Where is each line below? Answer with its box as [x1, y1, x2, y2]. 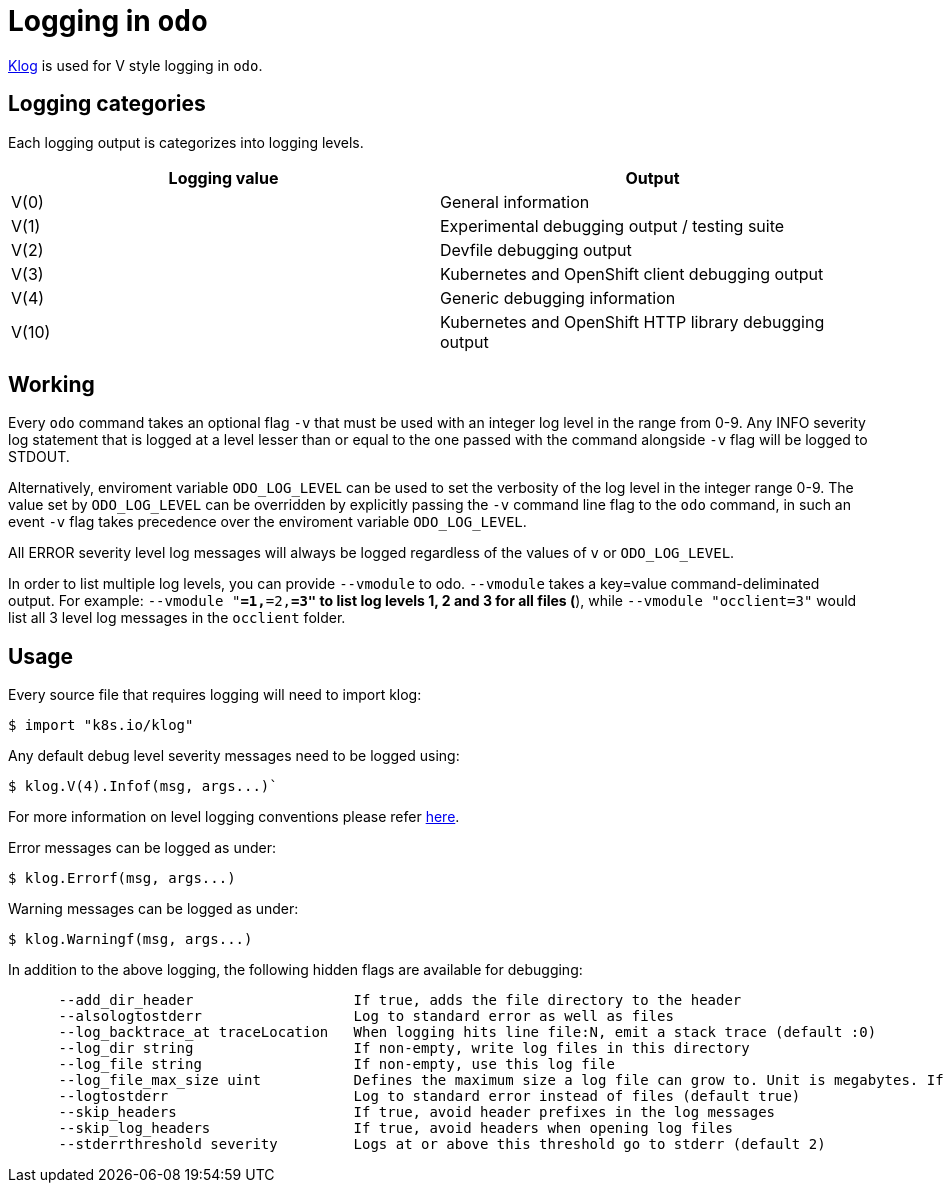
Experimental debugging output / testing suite [440, 215, 785, 236]
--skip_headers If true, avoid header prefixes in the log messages [58, 1104, 776, 1121]
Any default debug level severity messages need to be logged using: [8, 747, 460, 765]
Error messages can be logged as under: [8, 839, 276, 857]
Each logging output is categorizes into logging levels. [8, 133, 364, 151]
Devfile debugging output [440, 239, 632, 260]
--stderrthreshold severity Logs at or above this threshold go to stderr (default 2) [58, 1136, 826, 1153]
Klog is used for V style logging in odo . [8, 56, 263, 74]
